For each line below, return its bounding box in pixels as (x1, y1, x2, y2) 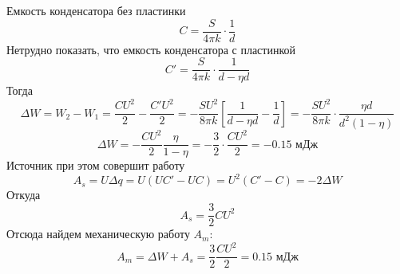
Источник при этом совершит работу (6, 157, 185, 174)
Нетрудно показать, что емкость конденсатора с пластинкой (6, 41, 296, 57)
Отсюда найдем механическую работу (6, 225, 190, 242)
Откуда (6, 186, 41, 203)
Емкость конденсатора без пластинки (6, 2, 186, 18)
